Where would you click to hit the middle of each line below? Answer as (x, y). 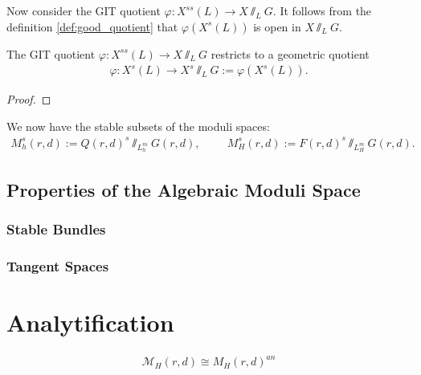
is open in (277, 26)
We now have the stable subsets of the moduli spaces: (138, 126)
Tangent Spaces (58, 265)
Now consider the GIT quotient (84, 10)
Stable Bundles (56, 228)
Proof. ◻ (29, 99)
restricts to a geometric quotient (290, 53)
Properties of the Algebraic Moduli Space (184, 189)
